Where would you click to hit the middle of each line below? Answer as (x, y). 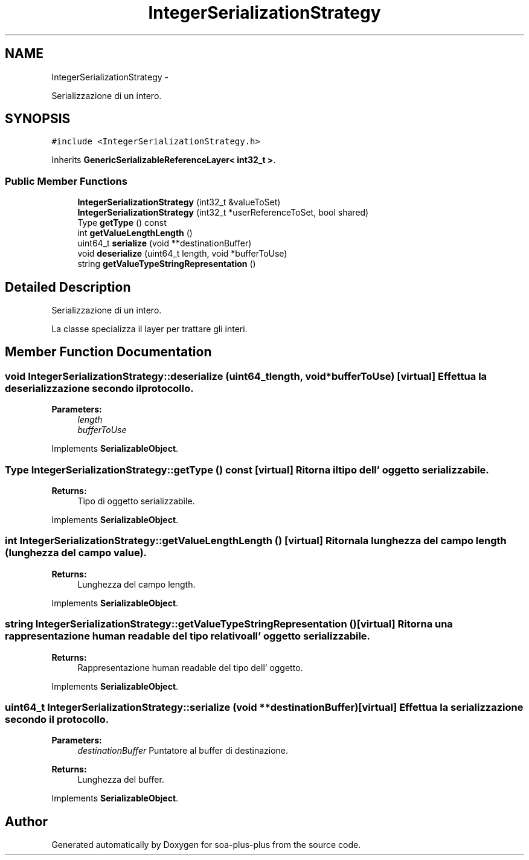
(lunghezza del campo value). (76, 553)
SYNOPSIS (38, 119)
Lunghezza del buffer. (121, 780)
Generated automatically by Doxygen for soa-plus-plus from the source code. (206, 845)
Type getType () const (122, 223)
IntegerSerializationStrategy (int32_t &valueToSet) (179, 202)
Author (26, 821)
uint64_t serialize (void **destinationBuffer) (165, 243)
